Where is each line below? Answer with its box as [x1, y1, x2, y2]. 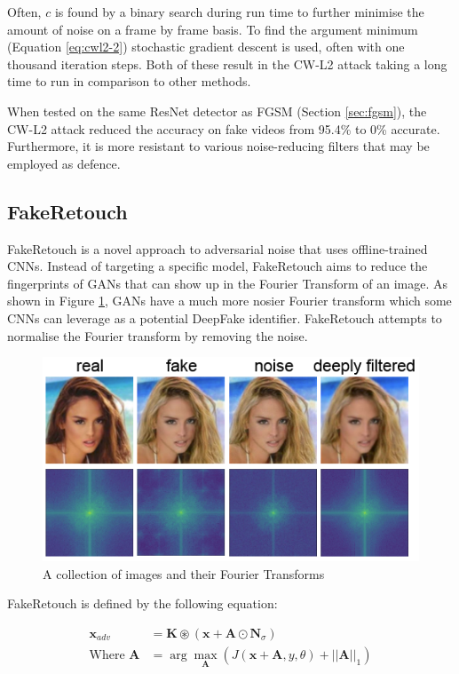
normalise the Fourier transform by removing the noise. [7, 326, 308, 345]
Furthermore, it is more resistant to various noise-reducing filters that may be [7, 137, 430, 155]
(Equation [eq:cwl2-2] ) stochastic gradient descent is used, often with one [7, 37, 405, 56]
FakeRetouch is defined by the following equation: [7, 594, 278, 613]
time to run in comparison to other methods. [7, 72, 251, 91]
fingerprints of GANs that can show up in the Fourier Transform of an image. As [7, 274, 447, 292]
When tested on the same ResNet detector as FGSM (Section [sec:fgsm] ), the [7, 101, 427, 120]
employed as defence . [7, 154, 121, 172]
